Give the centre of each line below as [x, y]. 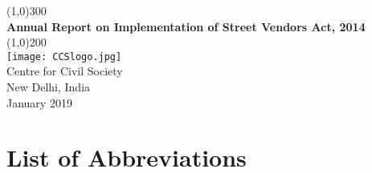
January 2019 [39, 102]
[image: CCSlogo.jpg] [64, 56]
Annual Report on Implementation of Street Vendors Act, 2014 [186, 26]
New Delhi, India [49, 87]
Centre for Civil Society [65, 71]
